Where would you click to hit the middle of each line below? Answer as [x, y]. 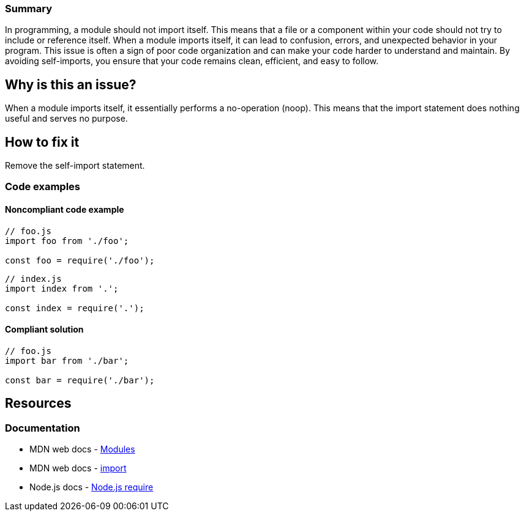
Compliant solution [44, 330]
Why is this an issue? [71, 84]
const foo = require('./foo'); [80, 260]
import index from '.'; [62, 288]
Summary [29, 9]
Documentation [43, 428]
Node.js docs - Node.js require [92, 487]
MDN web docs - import [78, 468]
